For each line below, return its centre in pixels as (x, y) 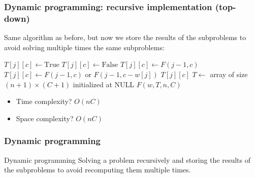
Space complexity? (45, 118)
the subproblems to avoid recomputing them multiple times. (98, 170)
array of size (229, 74)
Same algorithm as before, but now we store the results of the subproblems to (125, 37)
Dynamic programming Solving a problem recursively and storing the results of (127, 159)
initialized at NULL (104, 84)
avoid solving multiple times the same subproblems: (84, 47)
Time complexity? (44, 101)
